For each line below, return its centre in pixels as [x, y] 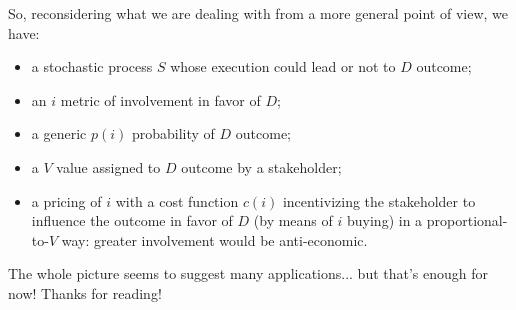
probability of [173, 133]
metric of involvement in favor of [160, 99]
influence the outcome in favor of [132, 220]
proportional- [467, 220]
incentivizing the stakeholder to [379, 200]
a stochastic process [92, 66]
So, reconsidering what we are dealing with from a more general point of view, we [258, 13]
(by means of [293, 220]
